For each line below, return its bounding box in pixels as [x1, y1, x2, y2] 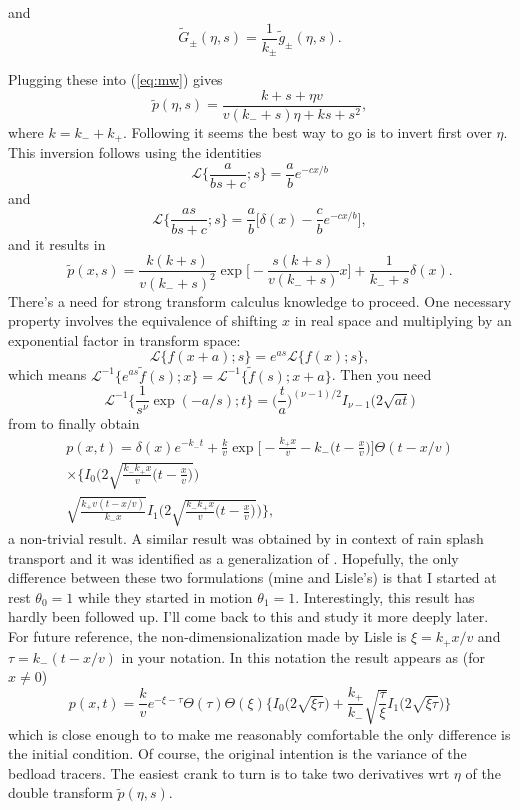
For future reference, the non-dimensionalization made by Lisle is [8, 626, 407, 647]
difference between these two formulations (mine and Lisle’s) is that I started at [8, 567, 497, 588]
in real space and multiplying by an [294, 310, 512, 331]
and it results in [8, 233, 106, 254]
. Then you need [331, 364, 432, 385]
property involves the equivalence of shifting [8, 310, 278, 331]
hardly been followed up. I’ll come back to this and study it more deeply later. [8, 606, 489, 627]
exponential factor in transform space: [8, 329, 241, 350]
